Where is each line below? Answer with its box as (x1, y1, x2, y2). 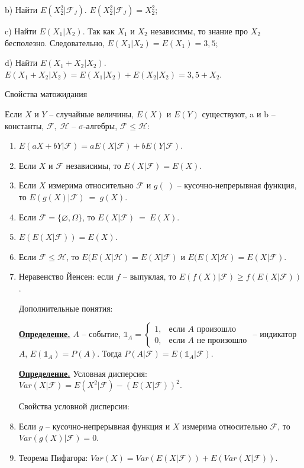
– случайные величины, (49, 107, 134, 120)
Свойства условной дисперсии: (18, 400, 130, 412)
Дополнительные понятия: (18, 302, 113, 314)
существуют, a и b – (202, 107, 276, 120)
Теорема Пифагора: (18, 451, 88, 464)
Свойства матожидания (5, 88, 88, 100)
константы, (5, 119, 44, 132)
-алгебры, (83, 119, 118, 132)
